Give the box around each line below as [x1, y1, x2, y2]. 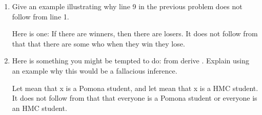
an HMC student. [12, 102, 67, 113]
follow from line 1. [12, 11, 69, 21]
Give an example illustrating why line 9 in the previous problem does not [12, 1, 243, 11]
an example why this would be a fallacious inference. [12, 65, 177, 76]
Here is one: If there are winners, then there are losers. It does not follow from [12, 28, 258, 39]
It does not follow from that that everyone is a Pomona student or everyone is [12, 93, 257, 103]
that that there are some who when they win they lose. [12, 38, 185, 49]
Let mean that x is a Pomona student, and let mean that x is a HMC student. [12, 82, 258, 93]
